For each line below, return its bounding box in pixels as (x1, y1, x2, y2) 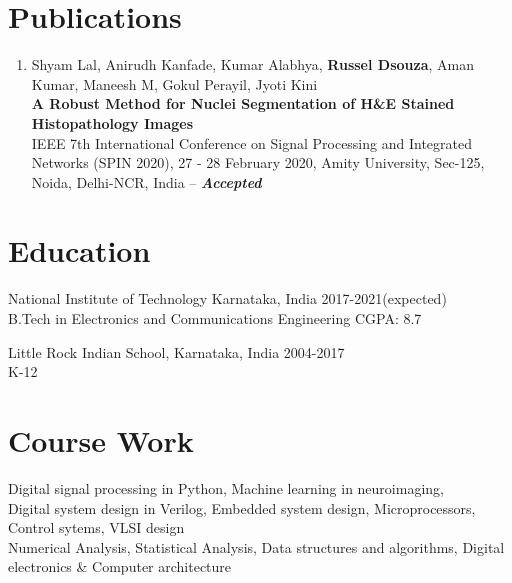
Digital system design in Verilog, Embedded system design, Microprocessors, (8, 497, 476, 518)
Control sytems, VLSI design (8, 517, 185, 538)
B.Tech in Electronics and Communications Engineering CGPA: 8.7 (8, 308, 422, 328)
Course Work (8, 419, 194, 460)
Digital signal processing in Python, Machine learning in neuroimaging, (8, 477, 444, 498)
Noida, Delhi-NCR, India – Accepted (31, 171, 262, 192)
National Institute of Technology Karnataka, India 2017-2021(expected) (8, 288, 447, 309)
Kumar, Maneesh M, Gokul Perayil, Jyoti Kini (31, 73, 318, 94)
